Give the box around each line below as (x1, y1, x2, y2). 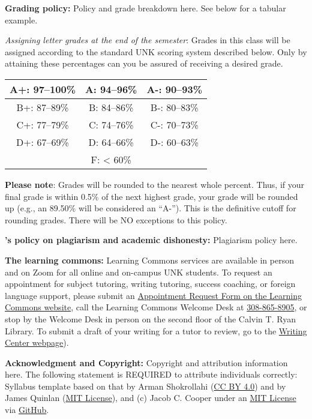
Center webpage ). (5, 336, 69, 349)
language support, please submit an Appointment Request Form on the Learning (5, 289, 302, 301)
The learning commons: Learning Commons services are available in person (5, 253, 294, 266)
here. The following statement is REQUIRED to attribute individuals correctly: (5, 368, 298, 381)
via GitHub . (5, 403, 49, 416)
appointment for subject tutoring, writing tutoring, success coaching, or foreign (5, 277, 296, 290)
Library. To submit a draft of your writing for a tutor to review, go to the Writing (5, 324, 307, 337)
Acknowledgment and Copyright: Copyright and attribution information (5, 356, 288, 369)
